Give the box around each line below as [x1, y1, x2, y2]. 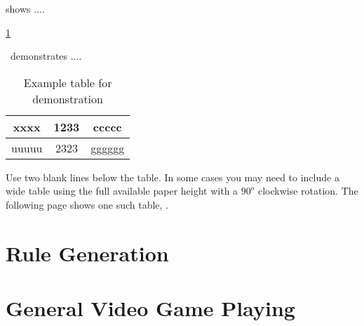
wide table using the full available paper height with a [6, 183, 238, 198]
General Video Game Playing [6, 294, 295, 322]
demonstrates [10, 48, 68, 63]
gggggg [90, 139, 125, 156]
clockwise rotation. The [257, 183, 358, 198]
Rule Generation [6, 238, 169, 267]
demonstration [32, 90, 103, 107]
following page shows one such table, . [6, 197, 168, 211]
